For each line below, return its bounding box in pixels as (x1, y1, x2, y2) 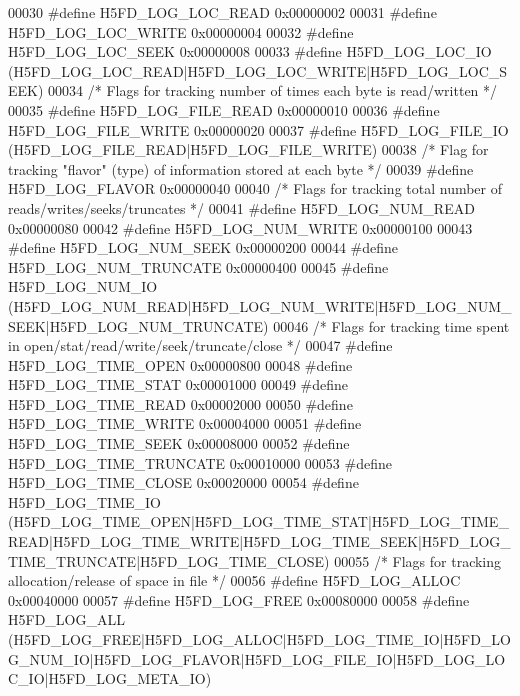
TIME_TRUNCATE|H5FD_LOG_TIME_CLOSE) (8, 550, 330, 571)
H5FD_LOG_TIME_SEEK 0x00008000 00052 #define (8, 433, 350, 454)
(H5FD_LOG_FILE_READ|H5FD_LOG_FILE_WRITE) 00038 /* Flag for (8, 139, 489, 160)
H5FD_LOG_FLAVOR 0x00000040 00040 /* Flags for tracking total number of (8, 178, 503, 199)
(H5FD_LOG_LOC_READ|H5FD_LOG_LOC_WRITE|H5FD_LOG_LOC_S (8, 60, 508, 81)
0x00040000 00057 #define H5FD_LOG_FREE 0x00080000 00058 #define (8, 589, 470, 610)
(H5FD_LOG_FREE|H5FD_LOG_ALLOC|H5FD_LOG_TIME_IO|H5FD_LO (8, 629, 512, 649)
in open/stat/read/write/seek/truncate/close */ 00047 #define (8, 335, 393, 356)
